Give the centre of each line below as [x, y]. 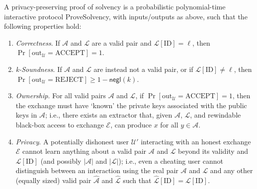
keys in [26, 115]
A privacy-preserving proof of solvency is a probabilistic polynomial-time [115, 6]
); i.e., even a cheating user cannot [171, 160]
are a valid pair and [122, 42]
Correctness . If [38, 42]
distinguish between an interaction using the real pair [97, 170]
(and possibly [61, 160]
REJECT [69, 80]
